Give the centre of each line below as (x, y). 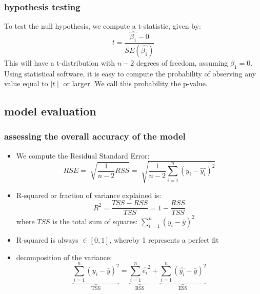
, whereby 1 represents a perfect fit (164, 239)
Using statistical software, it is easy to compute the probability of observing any (130, 73)
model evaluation (50, 111)
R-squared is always (47, 239)
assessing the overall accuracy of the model (95, 136)
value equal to (26, 83)
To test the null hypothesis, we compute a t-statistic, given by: (103, 26)
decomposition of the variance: (64, 257)
